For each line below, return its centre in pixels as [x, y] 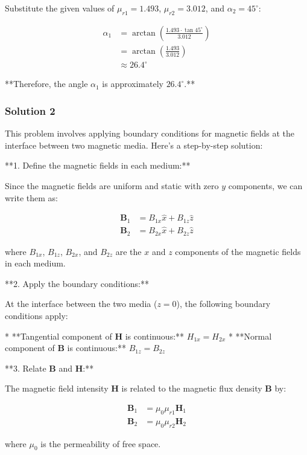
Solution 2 [30, 110]
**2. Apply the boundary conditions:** [77, 283]
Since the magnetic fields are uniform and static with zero [112, 185]
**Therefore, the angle [46, 84]
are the [128, 251]
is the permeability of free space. [101, 443]
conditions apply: [36, 315]
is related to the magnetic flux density [192, 388]
